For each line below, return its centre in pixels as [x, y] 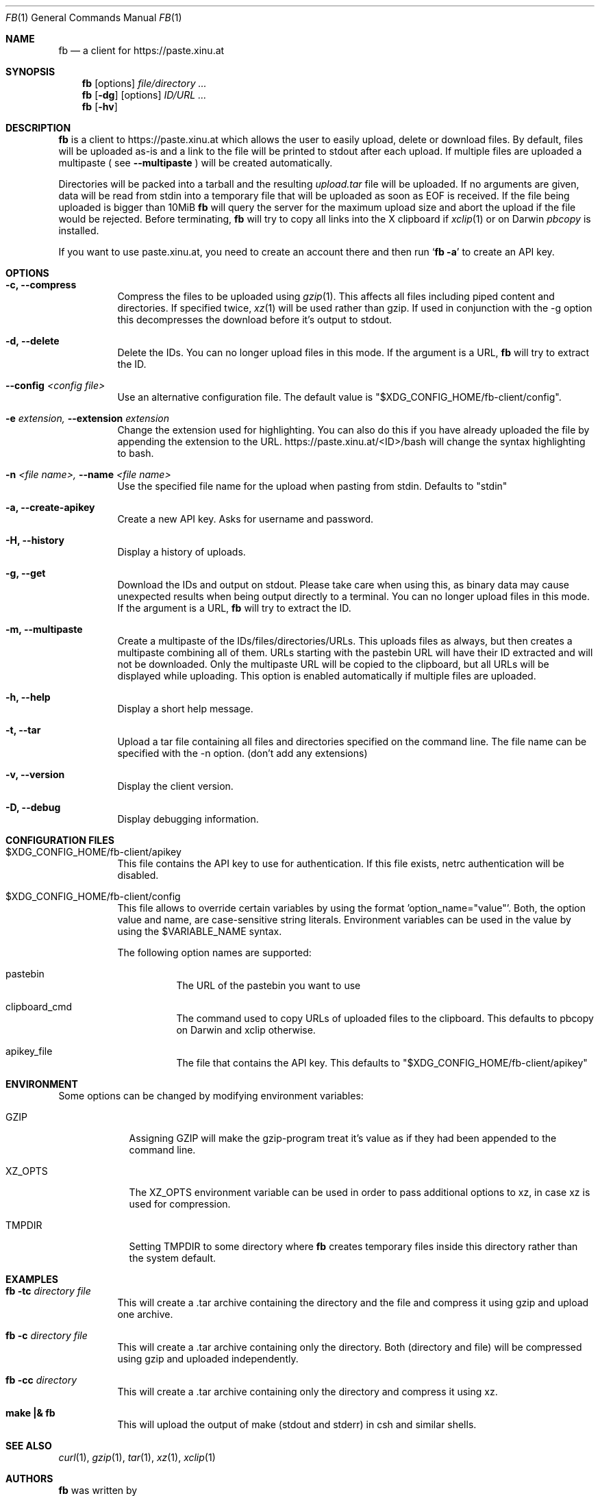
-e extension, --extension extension [88, 418]
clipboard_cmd [39, 1007]
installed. [79, 230]
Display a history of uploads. [182, 552]
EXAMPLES [32, 1279]
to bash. [136, 453]
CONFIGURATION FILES [60, 840]
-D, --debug [33, 807]
